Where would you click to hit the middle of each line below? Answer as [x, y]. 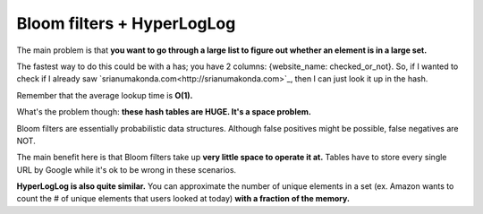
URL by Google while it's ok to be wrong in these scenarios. [127, 169]
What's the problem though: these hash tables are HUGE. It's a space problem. [164, 112]
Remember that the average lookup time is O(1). [105, 95]
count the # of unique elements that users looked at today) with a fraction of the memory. [183, 199]
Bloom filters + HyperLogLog [126, 23]
